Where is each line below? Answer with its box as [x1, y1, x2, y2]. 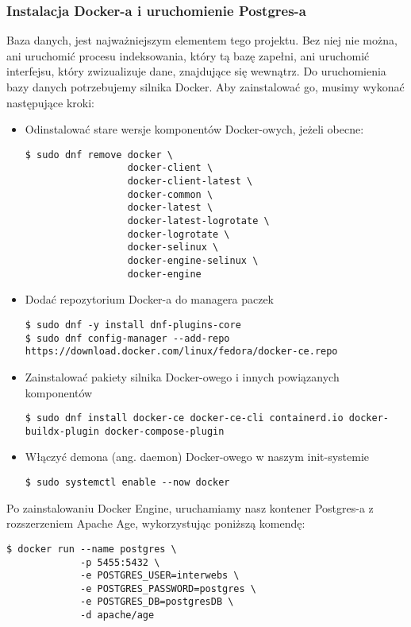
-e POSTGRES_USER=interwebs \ [80, 570, 240, 582]
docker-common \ [127, 188, 213, 200]
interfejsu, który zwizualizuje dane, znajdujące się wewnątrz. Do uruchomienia [6, 63, 386, 79]
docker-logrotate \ [127, 228, 230, 240]
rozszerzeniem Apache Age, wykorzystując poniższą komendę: [6, 515, 305, 532]
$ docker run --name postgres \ [6, 543, 177, 555]
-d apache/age [80, 610, 155, 621]
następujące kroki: [6, 94, 94, 110]
